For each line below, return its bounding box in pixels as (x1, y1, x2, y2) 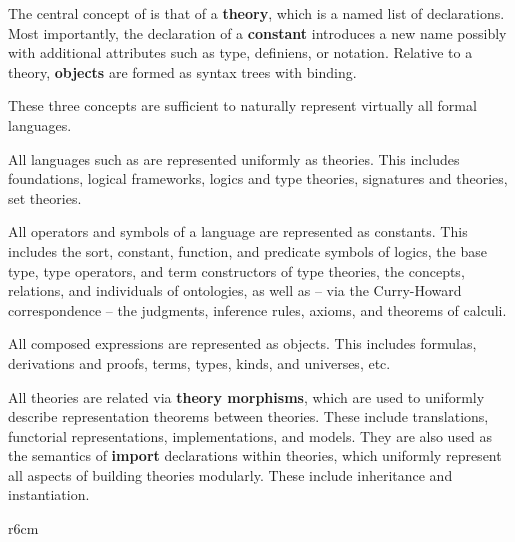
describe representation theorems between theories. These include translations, (8, 406, 489, 427)
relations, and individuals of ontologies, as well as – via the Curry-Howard (8, 280, 462, 301)
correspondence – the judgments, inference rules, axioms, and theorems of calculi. (8, 299, 507, 320)
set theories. (8, 187, 82, 208)
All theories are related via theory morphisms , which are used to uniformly (8, 386, 485, 407)
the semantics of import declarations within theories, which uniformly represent (8, 445, 502, 466)
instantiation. (8, 484, 90, 505)
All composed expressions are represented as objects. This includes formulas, (8, 333, 477, 354)
